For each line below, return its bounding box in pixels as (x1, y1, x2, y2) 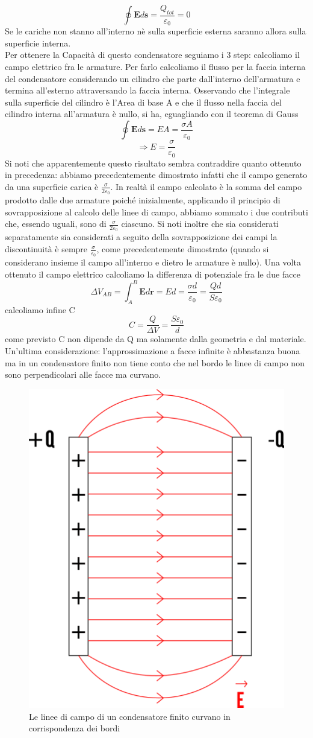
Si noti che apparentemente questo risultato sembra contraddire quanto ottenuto (5, 156, 302, 169)
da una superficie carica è (5, 180, 99, 192)
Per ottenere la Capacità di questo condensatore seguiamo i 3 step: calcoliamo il (5, 48, 300, 61)
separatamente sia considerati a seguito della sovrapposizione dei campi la (5, 231, 277, 243)
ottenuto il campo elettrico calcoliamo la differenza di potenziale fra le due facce (5, 267, 300, 280)
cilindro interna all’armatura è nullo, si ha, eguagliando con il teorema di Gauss (5, 107, 299, 120)
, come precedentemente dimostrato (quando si (96, 243, 269, 255)
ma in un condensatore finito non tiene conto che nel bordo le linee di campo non (5, 356, 305, 369)
